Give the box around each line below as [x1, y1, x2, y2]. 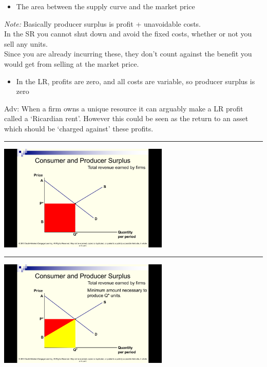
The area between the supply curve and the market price [16, 1, 195, 11]
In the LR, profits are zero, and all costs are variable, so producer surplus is [16, 75, 255, 86]
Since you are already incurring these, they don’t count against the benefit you [4, 48, 252, 59]
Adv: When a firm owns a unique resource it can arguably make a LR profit [4, 103, 243, 113]
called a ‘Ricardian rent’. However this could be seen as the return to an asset [4, 113, 249, 124]
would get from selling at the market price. [4, 58, 139, 69]
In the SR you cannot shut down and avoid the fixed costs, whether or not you [4, 28, 252, 39]
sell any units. [4, 38, 48, 49]
